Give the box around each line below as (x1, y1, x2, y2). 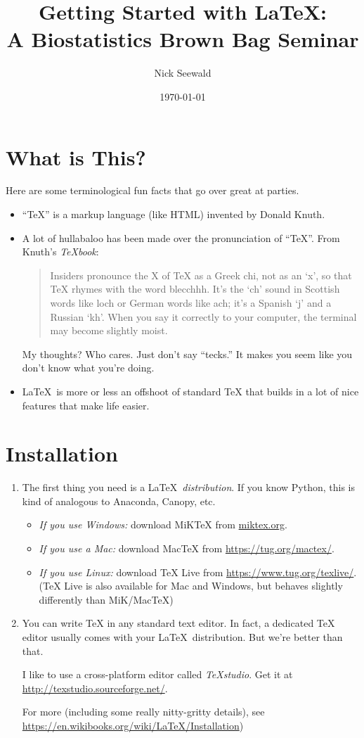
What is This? (6, 142, 146, 171)
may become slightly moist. (50, 323, 168, 338)
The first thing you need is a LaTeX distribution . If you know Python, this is (22, 480, 356, 495)
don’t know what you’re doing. (22, 360, 155, 375)
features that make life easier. (22, 397, 150, 412)
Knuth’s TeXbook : (22, 244, 99, 259)
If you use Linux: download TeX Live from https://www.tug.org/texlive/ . (39, 564, 357, 579)
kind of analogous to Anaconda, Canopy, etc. (22, 493, 216, 508)
